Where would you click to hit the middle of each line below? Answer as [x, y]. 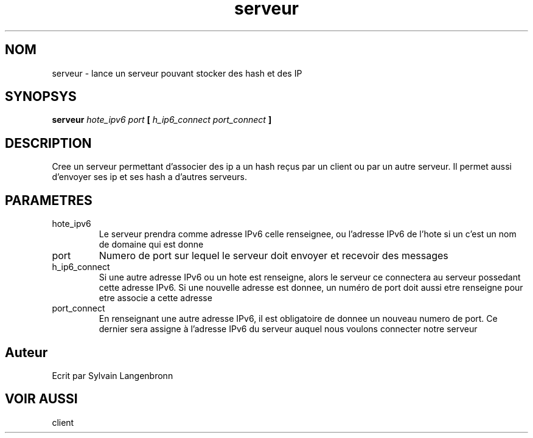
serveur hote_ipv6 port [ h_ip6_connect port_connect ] [162, 120]
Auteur [26, 352]
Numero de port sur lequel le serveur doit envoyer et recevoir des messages [273, 256]
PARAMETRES [49, 200]
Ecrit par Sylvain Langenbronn [113, 375]
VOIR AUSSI [41, 399]
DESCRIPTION [48, 143]
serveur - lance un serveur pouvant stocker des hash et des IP [177, 73]
